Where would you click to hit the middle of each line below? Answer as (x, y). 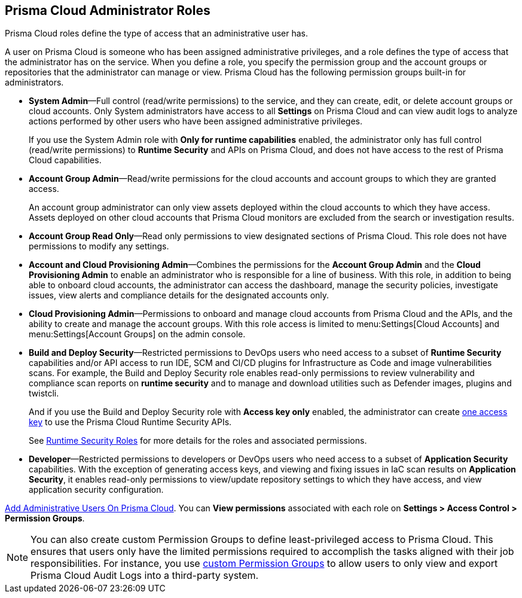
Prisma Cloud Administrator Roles (108, 10)
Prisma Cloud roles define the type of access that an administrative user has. (157, 33)
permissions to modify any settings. (99, 246)
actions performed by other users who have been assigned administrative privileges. (196, 121)
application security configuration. (96, 490)
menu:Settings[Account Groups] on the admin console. (137, 334)
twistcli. (44, 393)
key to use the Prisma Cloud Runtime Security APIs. (130, 422)
